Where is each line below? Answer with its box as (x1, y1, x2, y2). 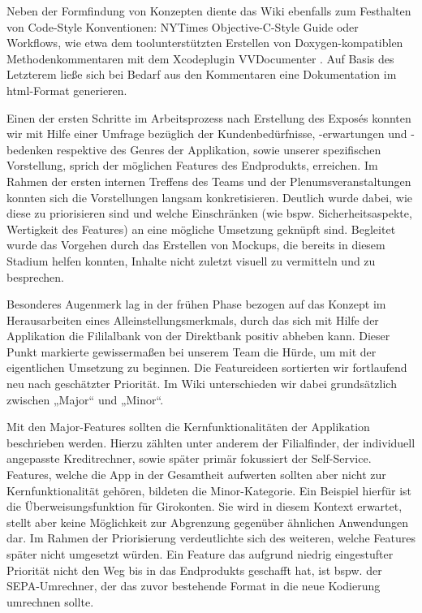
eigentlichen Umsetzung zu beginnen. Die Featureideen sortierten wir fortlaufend (6, 359, 407, 376)
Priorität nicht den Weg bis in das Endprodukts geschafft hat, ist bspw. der (6, 561, 382, 578)
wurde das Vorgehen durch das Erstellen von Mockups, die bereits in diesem (6, 236, 385, 253)
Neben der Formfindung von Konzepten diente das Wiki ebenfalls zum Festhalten (6, 2, 411, 19)
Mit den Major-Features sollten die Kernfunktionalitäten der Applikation (6, 418, 370, 435)
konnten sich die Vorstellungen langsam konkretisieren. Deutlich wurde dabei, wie (6, 188, 413, 205)
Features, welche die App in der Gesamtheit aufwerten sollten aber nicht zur (6, 466, 386, 483)
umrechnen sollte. (6, 593, 94, 610)
